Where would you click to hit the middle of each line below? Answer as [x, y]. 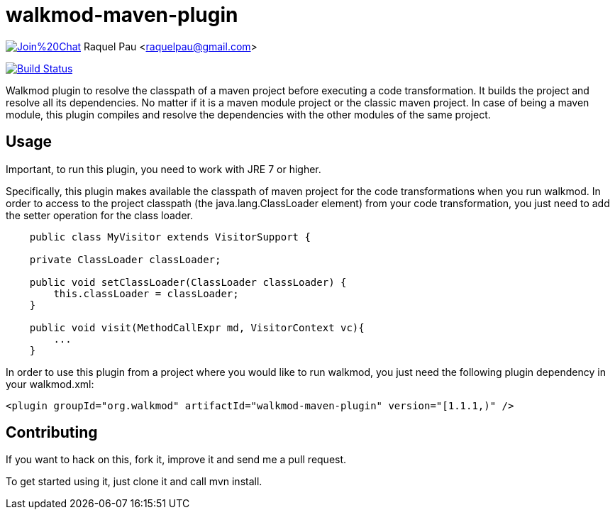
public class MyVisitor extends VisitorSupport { [170, 237]
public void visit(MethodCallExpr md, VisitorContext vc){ [197, 327]
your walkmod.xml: [50, 384]
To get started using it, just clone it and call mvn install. [134, 482]
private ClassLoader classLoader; [125, 259]
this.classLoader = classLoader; [146, 293]
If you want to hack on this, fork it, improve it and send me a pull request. [176, 460]
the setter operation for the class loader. [99, 215]
